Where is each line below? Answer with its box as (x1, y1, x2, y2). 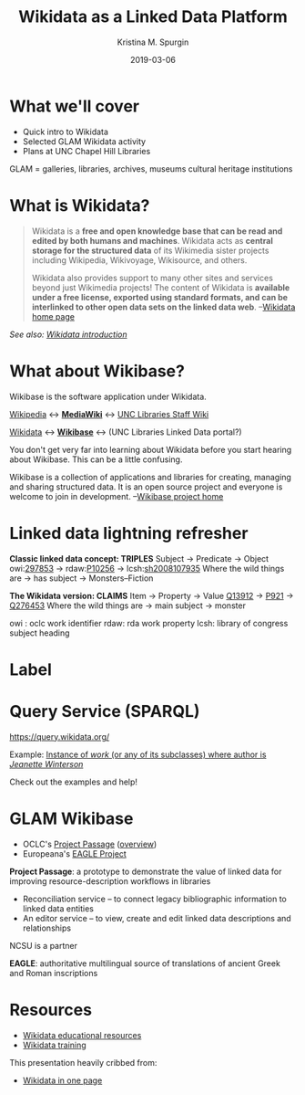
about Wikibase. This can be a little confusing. (9, 454, 183, 465)
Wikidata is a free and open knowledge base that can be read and (31, 226, 283, 237)
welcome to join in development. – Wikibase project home (9, 490, 224, 501)
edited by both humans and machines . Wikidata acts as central (31, 235, 273, 246)
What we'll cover (9, 96, 139, 116)
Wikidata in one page (22, 1075, 103, 1086)
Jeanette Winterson (9, 758, 84, 769)
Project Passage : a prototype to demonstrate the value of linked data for (9, 866, 282, 877)
